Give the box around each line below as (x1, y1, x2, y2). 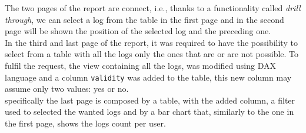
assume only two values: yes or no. (5, 82, 129, 95)
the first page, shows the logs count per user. (5, 117, 166, 129)
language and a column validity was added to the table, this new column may (5, 71, 292, 83)
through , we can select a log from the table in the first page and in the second (5, 13, 284, 25)
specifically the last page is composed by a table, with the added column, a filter (5, 94, 295, 106)
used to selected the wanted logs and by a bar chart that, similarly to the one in (5, 105, 294, 118)
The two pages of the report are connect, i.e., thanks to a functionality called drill (5, 2, 301, 14)
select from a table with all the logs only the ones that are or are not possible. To (5, 48, 299, 60)
